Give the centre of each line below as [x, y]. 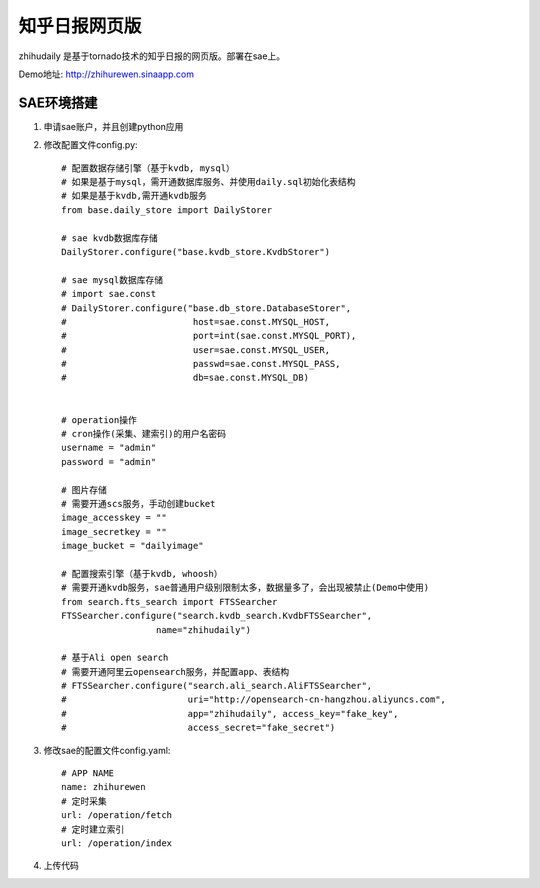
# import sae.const [109, 294]
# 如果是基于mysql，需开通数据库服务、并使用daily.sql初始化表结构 [208, 182]
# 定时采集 [84, 801]
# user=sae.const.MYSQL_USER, [195, 349]
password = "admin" [109, 461]
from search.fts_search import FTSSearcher [169, 601]
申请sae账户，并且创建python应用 [113, 126]
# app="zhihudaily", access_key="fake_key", [230, 713]
